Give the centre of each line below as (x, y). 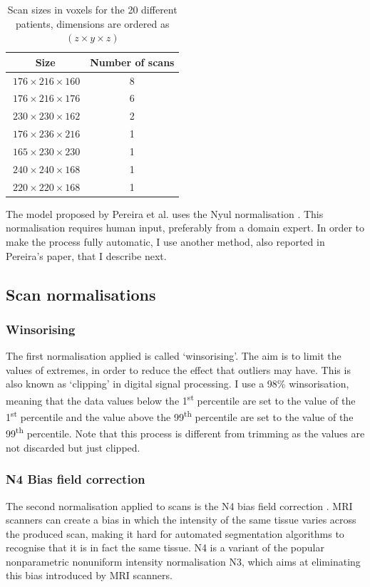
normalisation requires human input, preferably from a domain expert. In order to (185, 228)
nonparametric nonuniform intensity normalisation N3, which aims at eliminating (183, 561)
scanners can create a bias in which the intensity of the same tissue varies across (181, 520)
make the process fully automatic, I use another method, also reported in (165, 241)
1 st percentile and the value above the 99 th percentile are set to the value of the (180, 416)
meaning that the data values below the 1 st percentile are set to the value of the (181, 399)
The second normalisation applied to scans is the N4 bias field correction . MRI (179, 505)
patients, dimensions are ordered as (92, 23)
